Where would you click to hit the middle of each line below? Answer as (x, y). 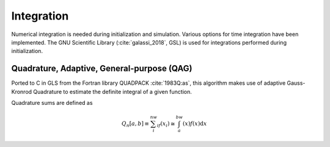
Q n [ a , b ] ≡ (135, 124)
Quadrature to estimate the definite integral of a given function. (113, 91)
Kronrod (22, 91)
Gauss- (296, 83)
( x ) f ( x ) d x (195, 124)
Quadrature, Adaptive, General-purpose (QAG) (102, 69)
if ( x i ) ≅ (166, 124)
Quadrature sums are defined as (52, 103)
